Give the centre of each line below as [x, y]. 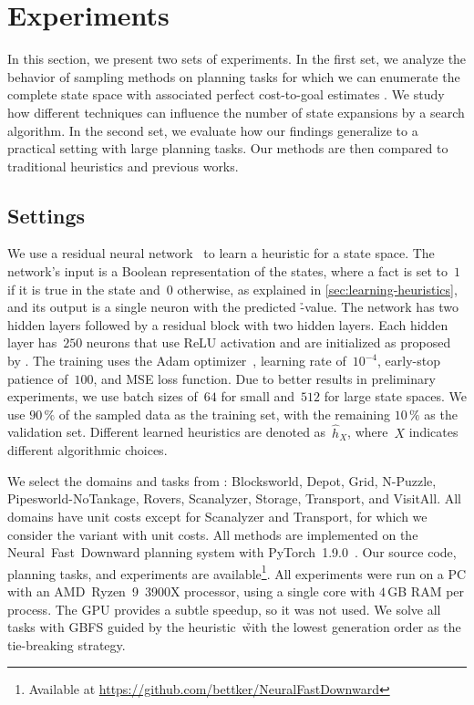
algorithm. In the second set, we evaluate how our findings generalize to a [213, 130]
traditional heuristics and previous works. [123, 166]
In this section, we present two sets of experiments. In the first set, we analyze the [237, 59]
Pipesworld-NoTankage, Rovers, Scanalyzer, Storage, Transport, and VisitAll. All [234, 498]
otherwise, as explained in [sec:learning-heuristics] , [317, 289]
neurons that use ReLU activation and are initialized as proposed [268, 342]
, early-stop [409, 361]
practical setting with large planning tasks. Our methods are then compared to [228, 148]
